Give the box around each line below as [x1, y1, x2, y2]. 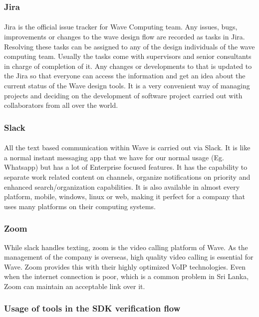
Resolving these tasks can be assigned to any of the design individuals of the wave [4, 41, 255, 51]
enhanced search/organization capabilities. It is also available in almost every [4, 181, 240, 192]
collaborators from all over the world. [4, 100, 118, 110]
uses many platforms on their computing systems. [4, 201, 156, 211]
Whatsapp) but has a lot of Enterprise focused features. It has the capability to [4, 162, 248, 172]
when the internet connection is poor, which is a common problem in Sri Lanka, [4, 271, 249, 282]
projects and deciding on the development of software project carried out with [4, 90, 243, 100]
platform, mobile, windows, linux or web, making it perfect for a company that [4, 191, 245, 202]
